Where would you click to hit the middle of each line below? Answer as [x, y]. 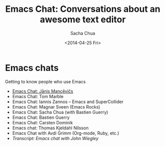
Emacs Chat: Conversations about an [83, 9]
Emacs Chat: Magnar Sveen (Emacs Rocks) [56, 107]
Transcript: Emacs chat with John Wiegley [55, 138]
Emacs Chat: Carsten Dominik [42, 122]
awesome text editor [83, 19]
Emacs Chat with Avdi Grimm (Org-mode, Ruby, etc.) [66, 133]
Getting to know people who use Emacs [46, 81]
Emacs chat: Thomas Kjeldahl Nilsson [50, 128]
